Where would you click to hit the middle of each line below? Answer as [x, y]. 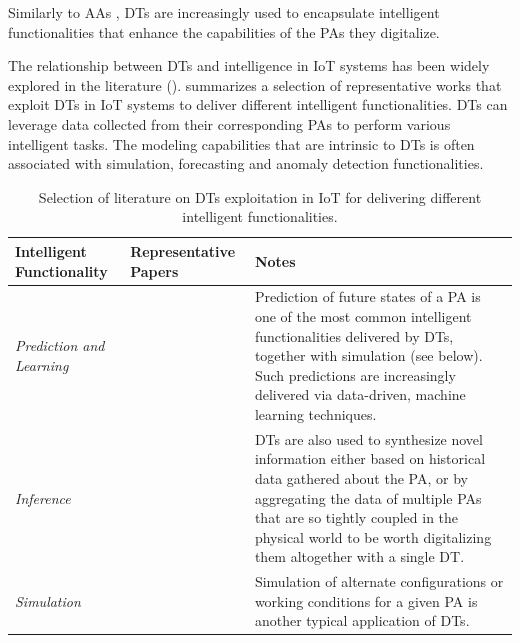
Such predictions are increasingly [355, 374]
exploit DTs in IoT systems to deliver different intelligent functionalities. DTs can [258, 104]
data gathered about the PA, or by [361, 477]
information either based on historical [370, 458]
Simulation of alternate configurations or [379, 581]
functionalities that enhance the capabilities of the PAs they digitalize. [224, 31]
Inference [43, 497]
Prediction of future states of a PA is [367, 296]
